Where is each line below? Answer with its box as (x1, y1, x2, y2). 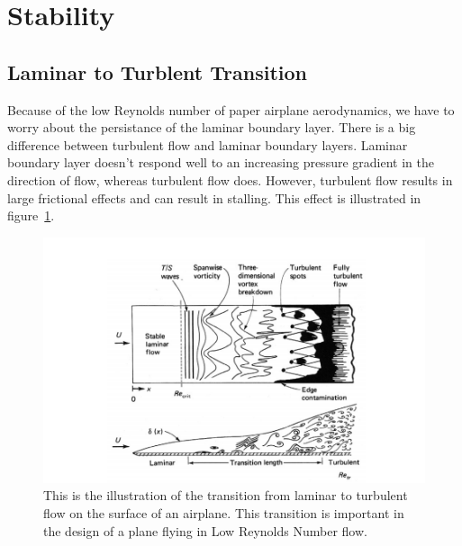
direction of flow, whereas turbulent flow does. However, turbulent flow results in (7, 170, 453, 189)
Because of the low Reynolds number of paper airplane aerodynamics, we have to (7, 100, 455, 119)
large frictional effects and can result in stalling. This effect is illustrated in (7, 188, 421, 207)
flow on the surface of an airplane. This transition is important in (43, 504, 404, 523)
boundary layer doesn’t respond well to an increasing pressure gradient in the (7, 153, 434, 172)
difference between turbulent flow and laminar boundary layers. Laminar (7, 135, 408, 154)
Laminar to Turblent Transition (7, 58, 307, 85)
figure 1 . (7, 206, 55, 225)
